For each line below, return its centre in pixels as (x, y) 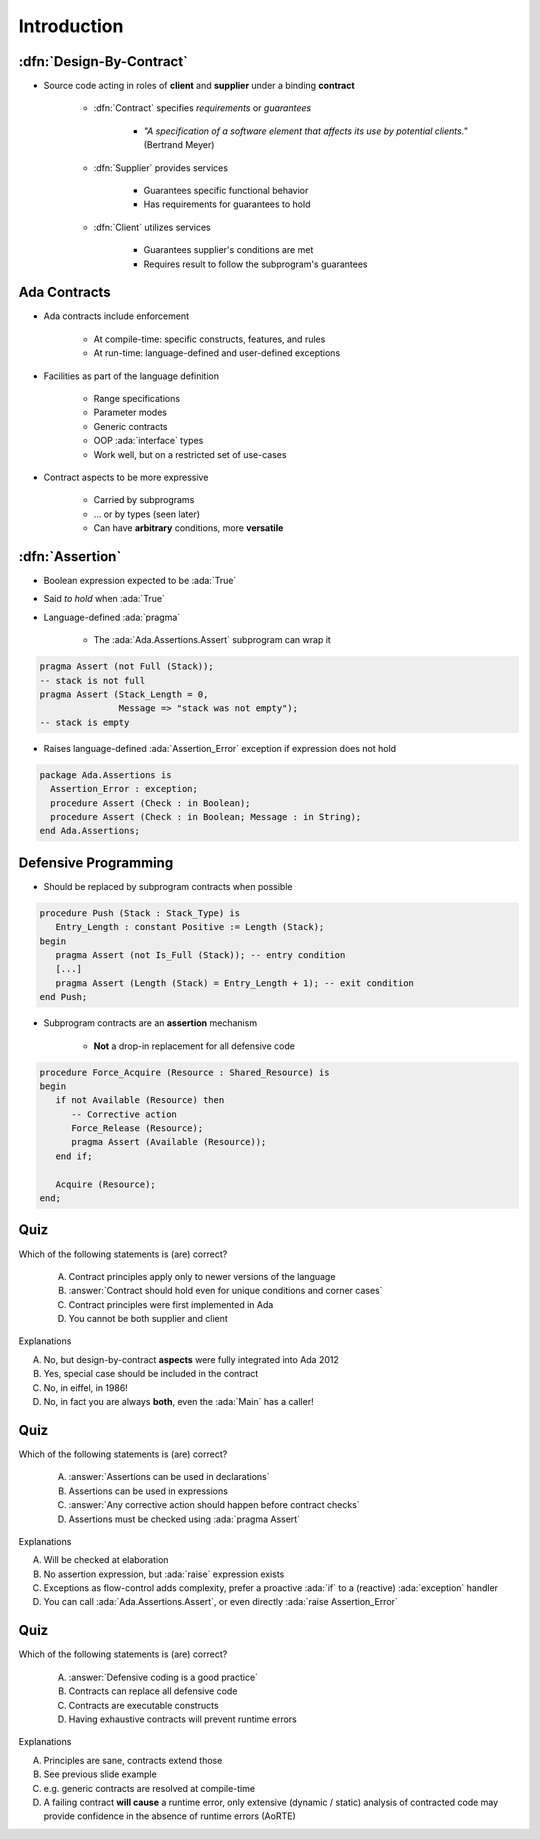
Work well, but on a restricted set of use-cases (190, 454)
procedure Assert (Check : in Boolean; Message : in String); (206, 816)
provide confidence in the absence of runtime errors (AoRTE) (169, 1816)
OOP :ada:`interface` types (148, 441)
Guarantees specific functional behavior (226, 191)
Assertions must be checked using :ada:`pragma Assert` (184, 1519)
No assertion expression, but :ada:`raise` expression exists (164, 1574)
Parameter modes (130, 412)
